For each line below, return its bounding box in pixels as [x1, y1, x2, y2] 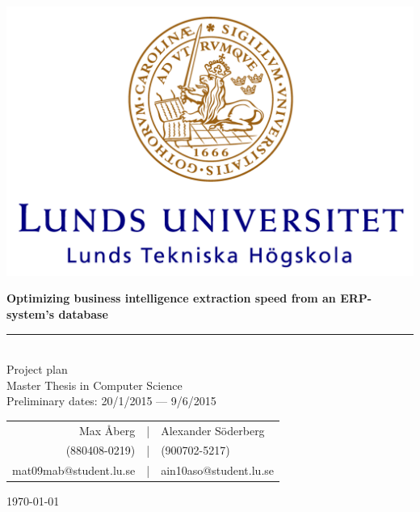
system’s [6, 305, 55, 322]
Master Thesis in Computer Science [6, 376, 183, 393]
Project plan [6, 361, 68, 378]
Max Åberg [78, 421, 136, 438]
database [58, 305, 108, 322]
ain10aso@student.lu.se [161, 462, 275, 479]
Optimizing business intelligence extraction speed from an [6, 290, 336, 307]
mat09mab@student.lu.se [12, 462, 136, 479]
